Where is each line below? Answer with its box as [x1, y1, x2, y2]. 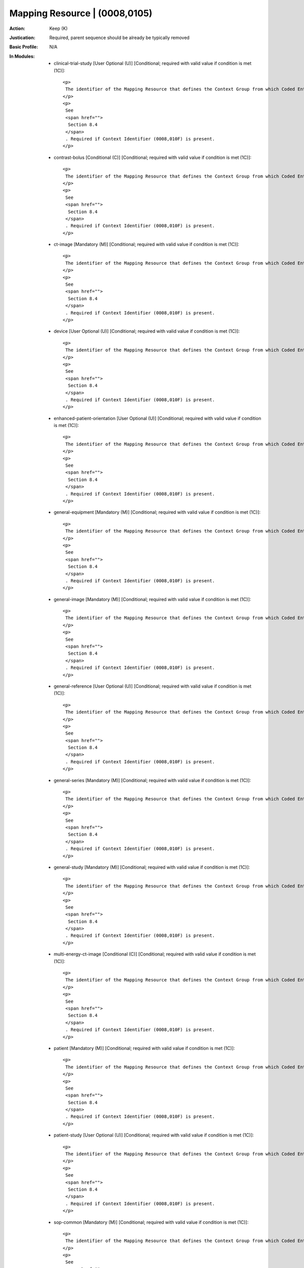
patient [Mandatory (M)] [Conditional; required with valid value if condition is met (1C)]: [54, 1045, 235, 1051]
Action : [9, 25, 25, 31]
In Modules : [9, 53, 35, 59]
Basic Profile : [9, 44, 38, 50]
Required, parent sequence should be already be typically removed [49, 34, 190, 41]
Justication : [9, 34, 35, 41]
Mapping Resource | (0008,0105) [9, 8, 153, 19]
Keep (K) [49, 25, 68, 31]
